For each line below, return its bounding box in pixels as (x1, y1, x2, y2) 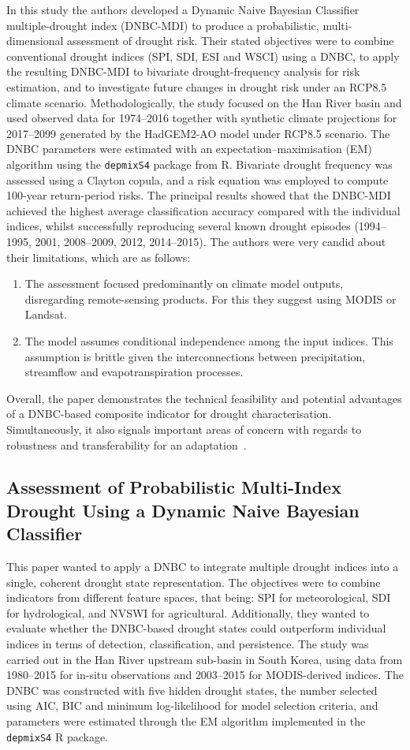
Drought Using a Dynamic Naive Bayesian (6, 498, 360, 522)
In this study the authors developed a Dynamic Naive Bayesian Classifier (6, 2, 360, 17)
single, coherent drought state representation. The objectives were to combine (6, 573, 381, 590)
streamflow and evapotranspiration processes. (24, 364, 244, 380)
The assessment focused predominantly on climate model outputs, (24, 275, 344, 292)
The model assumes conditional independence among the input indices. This (24, 332, 393, 349)
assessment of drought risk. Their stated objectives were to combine (67, 32, 394, 49)
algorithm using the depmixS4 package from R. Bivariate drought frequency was (6, 155, 393, 172)
